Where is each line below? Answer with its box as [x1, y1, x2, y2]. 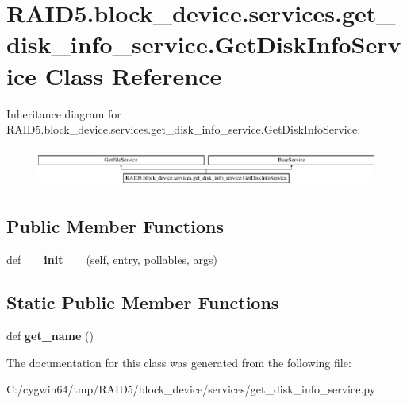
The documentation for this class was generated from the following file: [6, 354, 351, 370]
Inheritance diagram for [6, 105, 121, 122]
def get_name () [6, 327, 94, 343]
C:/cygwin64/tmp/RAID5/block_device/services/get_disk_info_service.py [6, 381, 376, 397]
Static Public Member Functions [6, 290, 279, 315]
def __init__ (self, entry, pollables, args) [6, 251, 218, 268]
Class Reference [44, 59, 222, 91]
